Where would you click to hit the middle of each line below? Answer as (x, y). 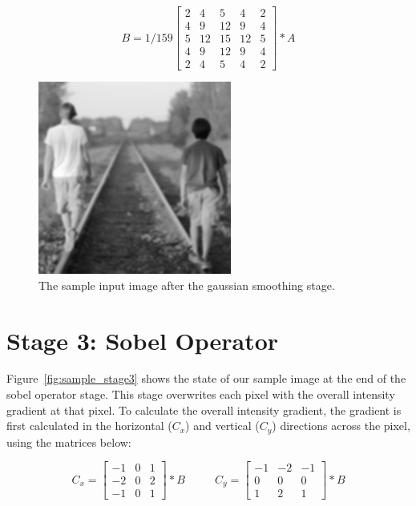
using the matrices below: (69, 442)
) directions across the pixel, (341, 426)
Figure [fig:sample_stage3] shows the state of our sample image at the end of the (206, 378)
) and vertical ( (222, 426)
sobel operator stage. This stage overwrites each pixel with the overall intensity (201, 394)
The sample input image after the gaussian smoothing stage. (187, 285)
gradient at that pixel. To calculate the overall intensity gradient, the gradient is (204, 410)
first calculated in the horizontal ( (89, 426)
